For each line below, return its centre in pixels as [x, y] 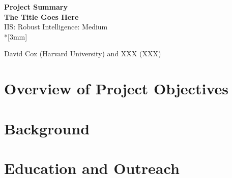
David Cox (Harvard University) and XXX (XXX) [83, 54]
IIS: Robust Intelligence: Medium [56, 27]
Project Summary [36, 7]
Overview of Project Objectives [116, 88]
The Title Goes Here [41, 16]
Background [47, 128]
